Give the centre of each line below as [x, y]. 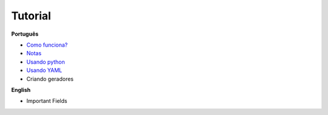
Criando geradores [50, 79]
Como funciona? [47, 45]
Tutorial [31, 16]
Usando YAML [44, 70]
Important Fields [47, 101]
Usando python [46, 62]
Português [25, 34]
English [21, 90]
